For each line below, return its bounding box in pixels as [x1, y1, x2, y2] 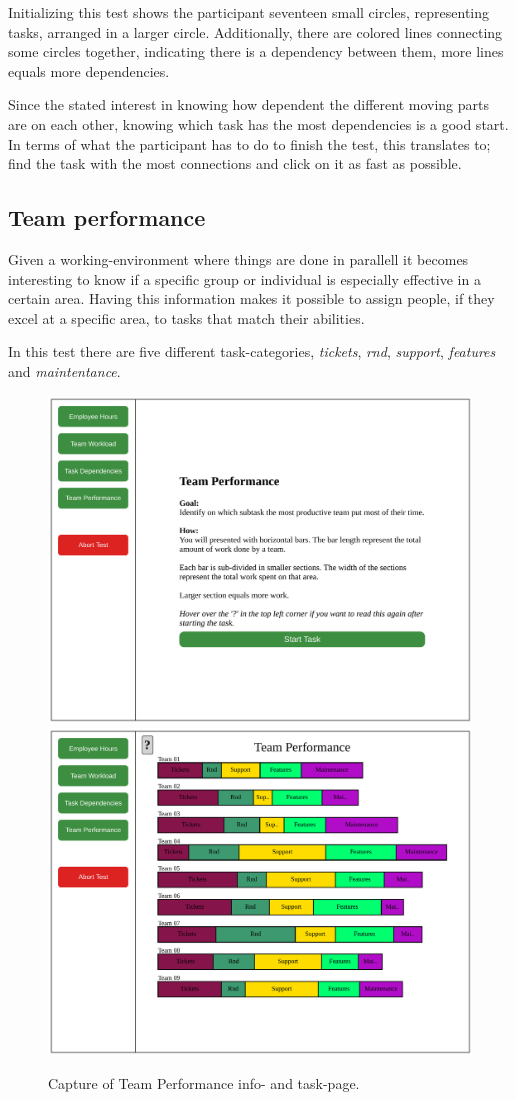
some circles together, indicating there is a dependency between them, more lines [8, 41, 504, 62]
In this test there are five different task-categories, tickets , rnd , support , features [8, 341, 496, 362]
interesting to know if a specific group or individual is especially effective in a [8, 268, 481, 289]
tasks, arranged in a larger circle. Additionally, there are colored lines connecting [8, 21, 503, 42]
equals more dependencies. [8, 60, 170, 81]
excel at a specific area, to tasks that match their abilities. [8, 307, 365, 328]
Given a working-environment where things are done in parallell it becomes [8, 248, 469, 269]
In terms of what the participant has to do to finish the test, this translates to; [8, 133, 491, 154]
